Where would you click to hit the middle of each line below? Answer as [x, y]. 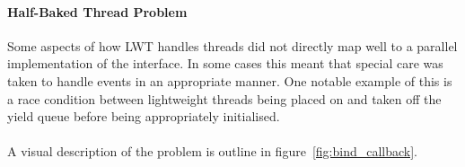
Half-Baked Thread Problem [97, 11]
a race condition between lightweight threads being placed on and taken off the [224, 98]
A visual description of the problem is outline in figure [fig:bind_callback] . [213, 151]
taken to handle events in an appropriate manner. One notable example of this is [230, 80]
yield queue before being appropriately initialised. [144, 116]
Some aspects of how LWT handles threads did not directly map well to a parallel [232, 45]
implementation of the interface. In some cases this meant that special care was [225, 63]
